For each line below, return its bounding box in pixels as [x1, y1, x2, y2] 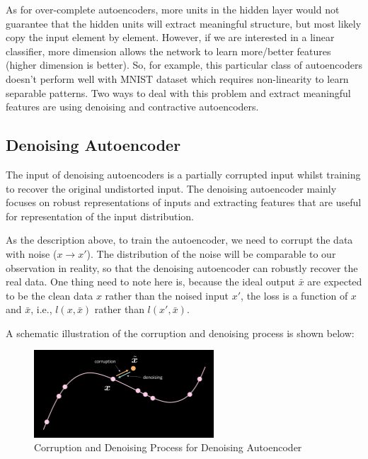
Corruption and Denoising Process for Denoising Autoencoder [34, 440, 302, 455]
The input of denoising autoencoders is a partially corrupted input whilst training [6, 166, 361, 181]
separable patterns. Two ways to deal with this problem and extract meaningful [6, 85, 351, 100]
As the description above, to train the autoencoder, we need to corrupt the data [6, 232, 353, 247]
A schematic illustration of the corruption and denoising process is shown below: [6, 325, 355, 340]
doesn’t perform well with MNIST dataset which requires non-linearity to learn [6, 71, 349, 86]
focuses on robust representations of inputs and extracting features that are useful [6, 195, 362, 210]
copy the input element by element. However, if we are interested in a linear [6, 30, 335, 45]
